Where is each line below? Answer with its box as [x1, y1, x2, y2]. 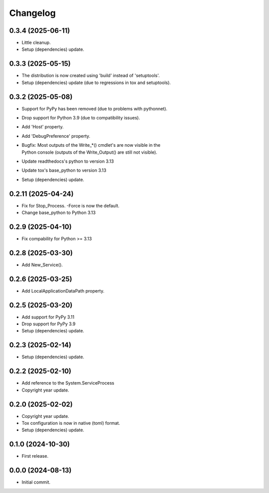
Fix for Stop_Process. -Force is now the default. [21, 202, 120, 208]
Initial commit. [21, 479, 51, 485]
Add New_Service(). [21, 262, 63, 268]
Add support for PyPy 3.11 [21, 314, 75, 320]
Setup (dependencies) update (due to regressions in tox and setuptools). [21, 80, 171, 86]
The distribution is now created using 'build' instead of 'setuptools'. [21, 73, 160, 79]
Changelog [9, 7, 56, 18]
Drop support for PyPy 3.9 [21, 321, 76, 327]
